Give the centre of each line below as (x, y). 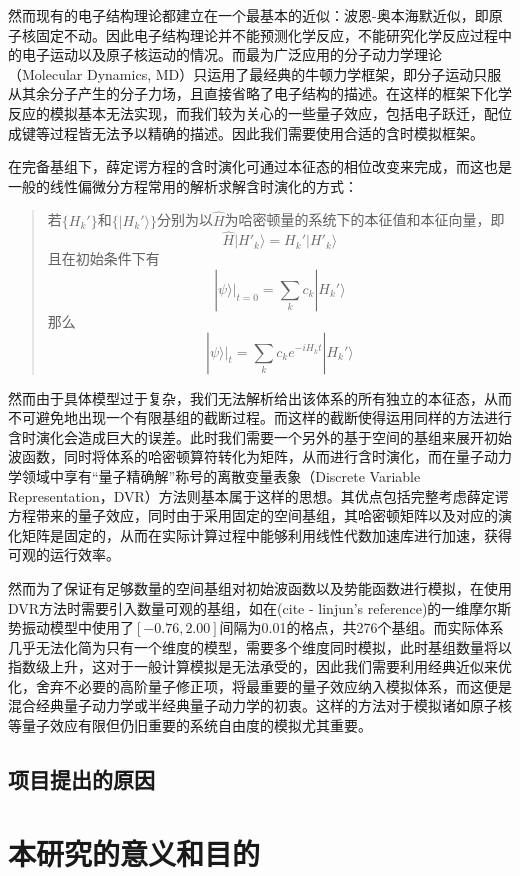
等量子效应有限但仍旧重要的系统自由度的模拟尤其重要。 (190, 725)
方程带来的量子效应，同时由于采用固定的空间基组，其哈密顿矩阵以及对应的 (253, 515)
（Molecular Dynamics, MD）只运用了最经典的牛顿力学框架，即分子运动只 (248, 73)
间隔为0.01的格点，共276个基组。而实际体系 (361, 627)
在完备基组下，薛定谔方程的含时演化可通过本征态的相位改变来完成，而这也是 (260, 166)
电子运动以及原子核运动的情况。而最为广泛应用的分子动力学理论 (231, 54)
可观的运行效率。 (64, 554)
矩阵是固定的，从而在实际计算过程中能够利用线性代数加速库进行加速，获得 (266, 534)
